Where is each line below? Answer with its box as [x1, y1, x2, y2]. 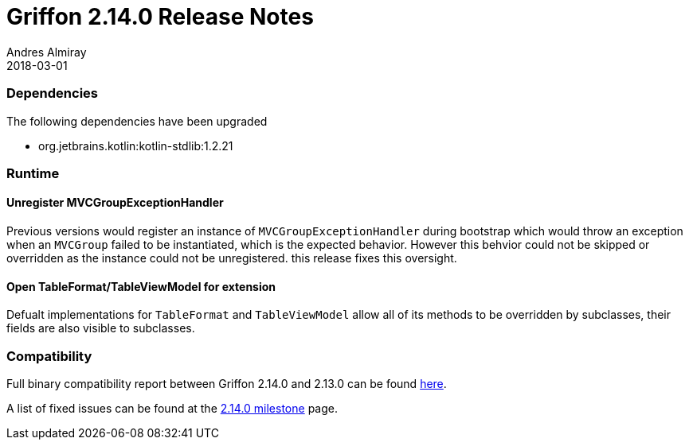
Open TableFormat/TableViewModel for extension [6, 279, 276, 293]
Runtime [6, 165, 60, 181]
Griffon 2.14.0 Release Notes [6, 3, 314, 30]
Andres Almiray [6, 45, 87, 59]
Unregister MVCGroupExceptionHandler [6, 196, 224, 210]
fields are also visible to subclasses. [6, 321, 195, 335]
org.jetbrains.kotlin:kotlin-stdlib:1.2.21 [38, 138, 233, 153]
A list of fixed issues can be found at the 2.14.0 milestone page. [6, 401, 338, 416]
